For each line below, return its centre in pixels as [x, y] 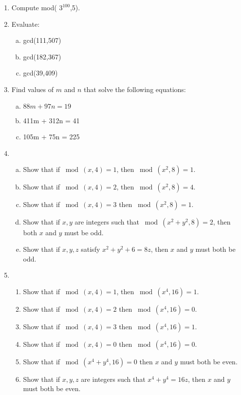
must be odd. [84, 233]
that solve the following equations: [135, 89]
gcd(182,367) [42, 56]
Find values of [33, 89]
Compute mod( [34, 7]
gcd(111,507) [42, 40]
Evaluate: [26, 24]
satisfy [91, 249]
